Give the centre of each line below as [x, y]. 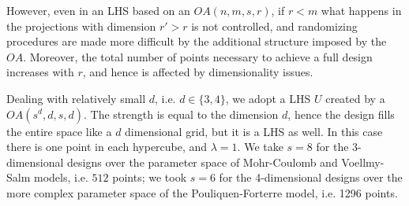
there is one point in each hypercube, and [107, 147]
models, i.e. [61, 177]
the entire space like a [59, 131]
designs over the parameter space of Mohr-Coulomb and [203, 162]
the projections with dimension [81, 26]
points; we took [150, 177]
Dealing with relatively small [76, 98]
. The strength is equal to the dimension [181, 114]
